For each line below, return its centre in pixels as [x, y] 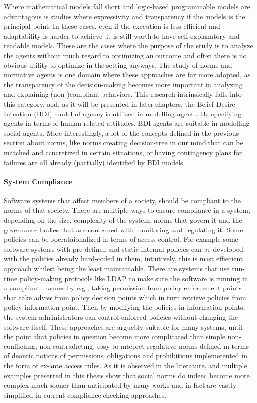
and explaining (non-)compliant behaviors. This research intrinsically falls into [123, 94]
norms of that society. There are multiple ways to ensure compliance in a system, [127, 210]
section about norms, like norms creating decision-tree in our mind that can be [124, 143]
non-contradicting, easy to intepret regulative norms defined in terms [144, 346]
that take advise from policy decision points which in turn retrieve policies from [125, 297]
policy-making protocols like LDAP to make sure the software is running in [134, 278]
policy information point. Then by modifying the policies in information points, [125, 307]
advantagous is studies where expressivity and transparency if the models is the [125, 16]
